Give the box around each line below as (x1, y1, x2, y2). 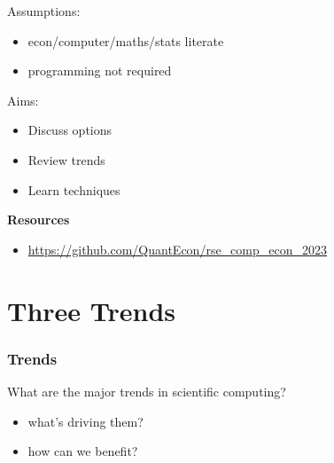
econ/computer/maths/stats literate (27, 31, 224, 50)
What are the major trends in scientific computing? (7, 381, 286, 400)
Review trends (27, 150, 105, 169)
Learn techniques (27, 180, 120, 199)
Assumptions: (7, 2, 81, 20)
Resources (7, 210, 70, 229)
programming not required (27, 61, 172, 80)
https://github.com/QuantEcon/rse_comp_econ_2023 (27, 239, 327, 258)
